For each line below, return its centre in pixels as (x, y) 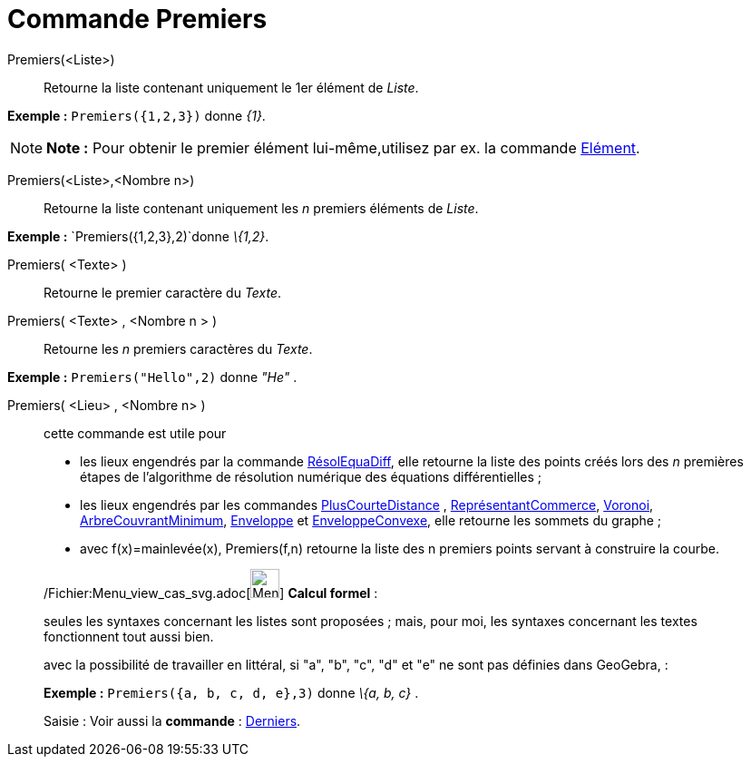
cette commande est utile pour (135, 433)
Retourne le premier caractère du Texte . (163, 292)
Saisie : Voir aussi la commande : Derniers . (172, 720)
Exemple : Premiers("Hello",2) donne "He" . (152, 377)
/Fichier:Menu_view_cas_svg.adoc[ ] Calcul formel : (211, 593)
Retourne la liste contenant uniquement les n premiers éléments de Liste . (261, 208)
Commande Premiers (137, 19)
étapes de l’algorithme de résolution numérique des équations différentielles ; (311, 476)
